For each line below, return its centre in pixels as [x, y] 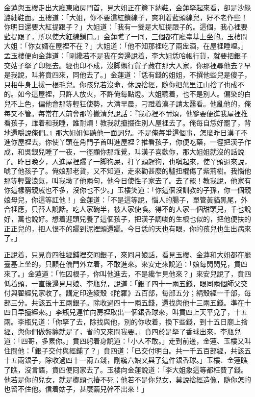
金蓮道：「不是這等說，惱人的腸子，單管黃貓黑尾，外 [163, 199]
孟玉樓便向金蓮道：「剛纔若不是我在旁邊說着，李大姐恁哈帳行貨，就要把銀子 [126, 55]
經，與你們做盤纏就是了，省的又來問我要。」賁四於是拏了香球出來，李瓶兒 [122, 331]
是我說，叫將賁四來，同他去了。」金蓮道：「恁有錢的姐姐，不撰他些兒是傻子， [127, 75]
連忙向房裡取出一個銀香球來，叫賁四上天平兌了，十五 [162, 312]
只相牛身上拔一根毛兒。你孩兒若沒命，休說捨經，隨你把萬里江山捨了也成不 [124, 84]
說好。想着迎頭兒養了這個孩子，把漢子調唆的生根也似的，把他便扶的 [141, 219]
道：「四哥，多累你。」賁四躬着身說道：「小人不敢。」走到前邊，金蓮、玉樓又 [124, 341]
